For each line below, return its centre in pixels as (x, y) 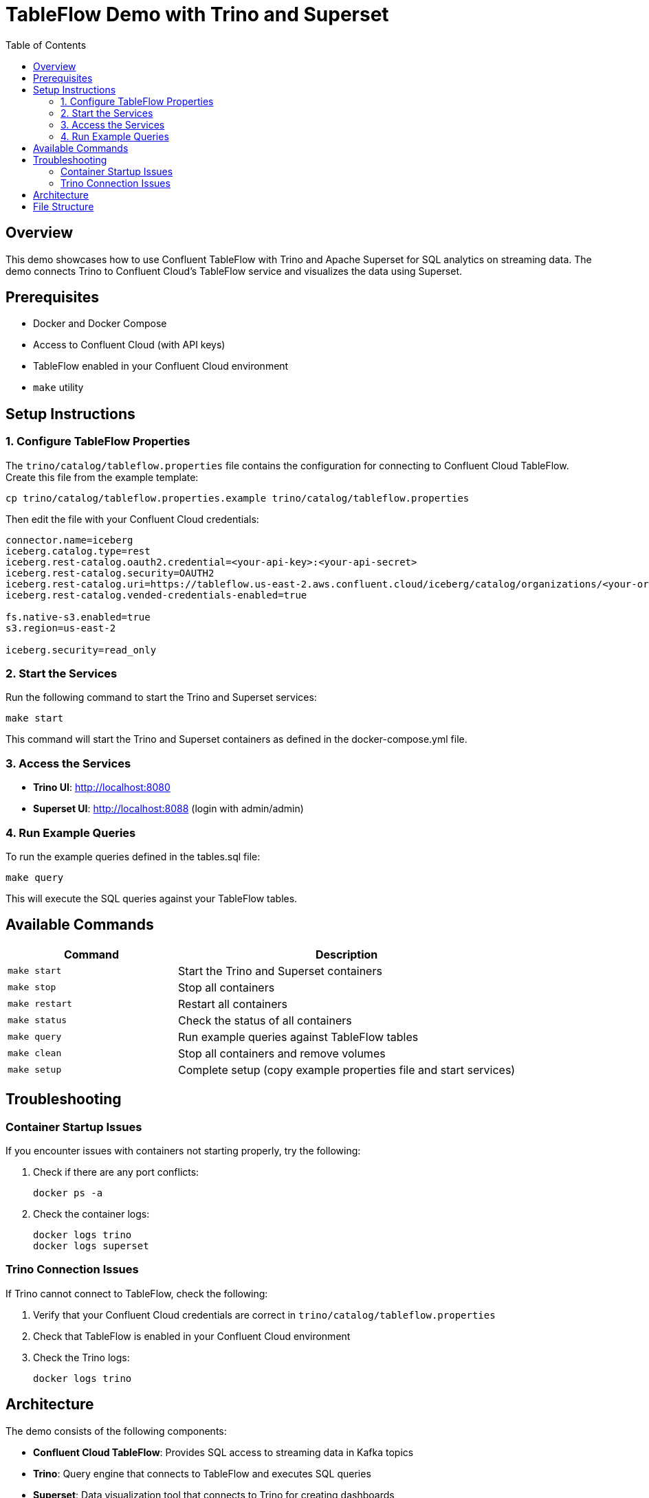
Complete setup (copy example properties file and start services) (347, 1070)
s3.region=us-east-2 (61, 628)
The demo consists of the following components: (116, 1431)
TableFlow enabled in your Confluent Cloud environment (161, 366)
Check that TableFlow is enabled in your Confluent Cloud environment (192, 1336)
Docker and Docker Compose (100, 324)
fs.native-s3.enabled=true (78, 617)
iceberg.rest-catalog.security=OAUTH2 (110, 573)
